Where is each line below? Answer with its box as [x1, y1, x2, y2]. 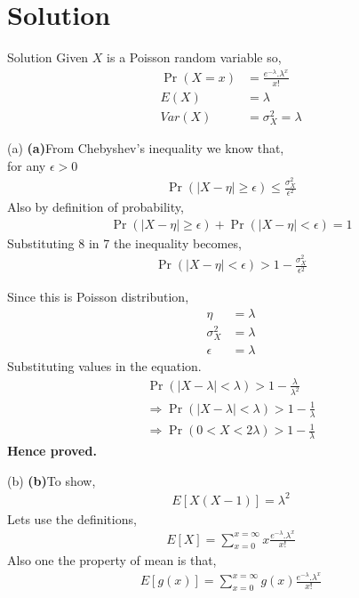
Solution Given [7, 48, 89, 67]
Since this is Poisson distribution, [7, 287, 189, 306]
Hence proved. [7, 441, 97, 460]
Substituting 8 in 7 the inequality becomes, [7, 233, 242, 252]
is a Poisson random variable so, [107, 48, 282, 67]
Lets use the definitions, [7, 509, 137, 528]
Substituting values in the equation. [7, 357, 202, 376]
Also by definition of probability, [7, 198, 184, 216]
